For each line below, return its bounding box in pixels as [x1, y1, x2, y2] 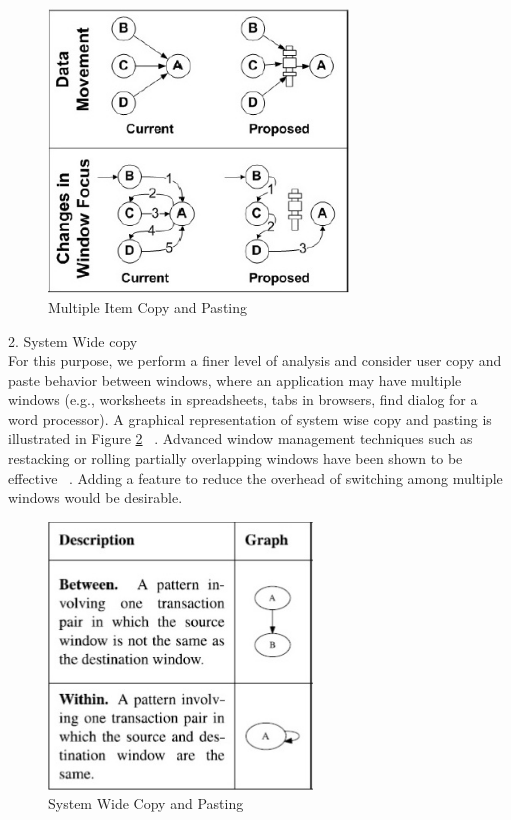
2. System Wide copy [8, 330, 138, 351]
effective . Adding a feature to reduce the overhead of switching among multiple [8, 467, 503, 488]
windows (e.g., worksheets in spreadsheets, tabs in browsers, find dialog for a [8, 389, 478, 410]
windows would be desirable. [8, 487, 183, 508]
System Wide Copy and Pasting [48, 793, 244, 814]
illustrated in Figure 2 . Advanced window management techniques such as [8, 428, 473, 449]
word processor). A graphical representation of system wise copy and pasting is [8, 408, 492, 429]
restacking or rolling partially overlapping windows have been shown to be [8, 448, 463, 469]
